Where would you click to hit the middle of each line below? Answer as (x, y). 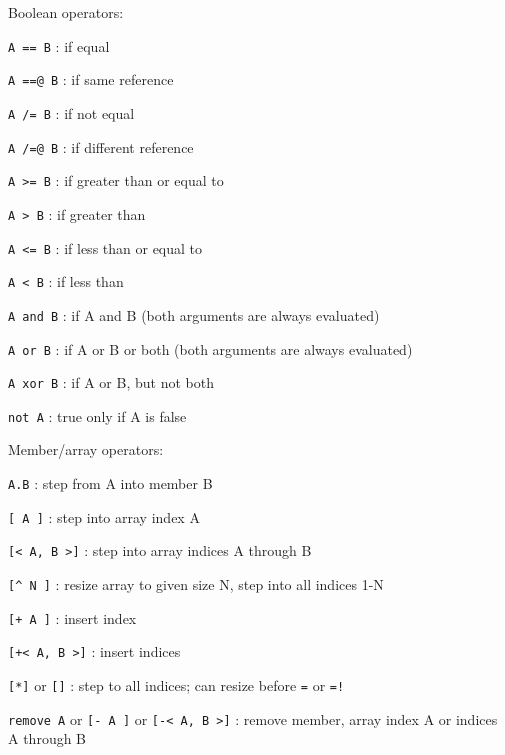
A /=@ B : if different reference (101, 146)
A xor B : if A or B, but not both (111, 382)
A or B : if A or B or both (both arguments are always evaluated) (210, 348)
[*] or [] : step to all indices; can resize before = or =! (176, 685)
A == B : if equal (59, 45)
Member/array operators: (86, 449)
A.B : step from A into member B (110, 483)
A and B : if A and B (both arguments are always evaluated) (194, 314)
